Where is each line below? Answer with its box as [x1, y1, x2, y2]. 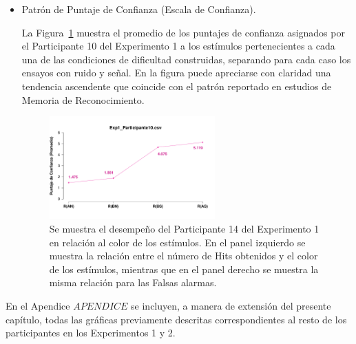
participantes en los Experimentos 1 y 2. [6, 325, 176, 340]
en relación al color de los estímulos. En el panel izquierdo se [49, 235, 306, 249]
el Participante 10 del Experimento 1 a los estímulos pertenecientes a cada [21, 39, 335, 53]
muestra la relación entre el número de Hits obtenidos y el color [49, 248, 318, 263]
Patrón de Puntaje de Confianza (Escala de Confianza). [21, 2, 256, 16]
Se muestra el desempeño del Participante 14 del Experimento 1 [49, 222, 320, 236]
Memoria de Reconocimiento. [21, 92, 145, 107]
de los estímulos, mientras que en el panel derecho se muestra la [49, 261, 319, 276]
